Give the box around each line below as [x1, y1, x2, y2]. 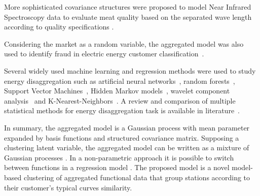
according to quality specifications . [4, 21, 114, 32]
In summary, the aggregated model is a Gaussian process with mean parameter [4, 122, 250, 133]
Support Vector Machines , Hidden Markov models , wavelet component [4, 85, 230, 96]
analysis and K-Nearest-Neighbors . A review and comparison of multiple [4, 95, 236, 106]
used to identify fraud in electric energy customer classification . [4, 48, 204, 59]
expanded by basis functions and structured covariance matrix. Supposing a [4, 132, 239, 143]
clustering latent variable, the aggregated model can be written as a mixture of [4, 142, 249, 153]
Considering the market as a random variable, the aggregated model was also [4, 38, 244, 49]
